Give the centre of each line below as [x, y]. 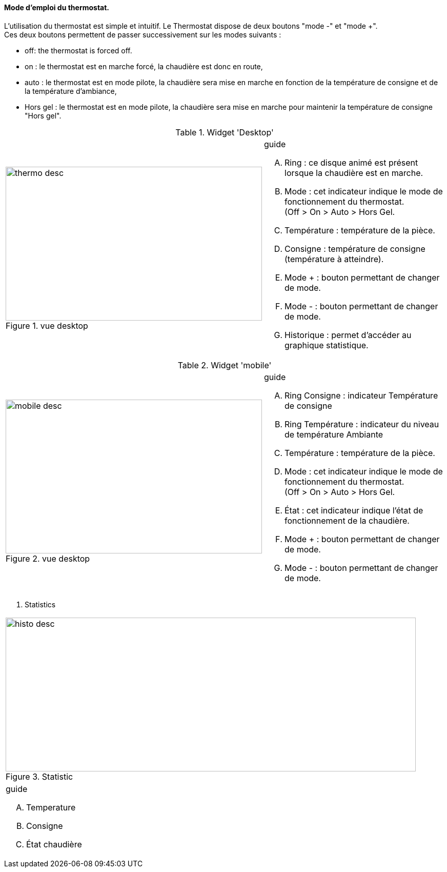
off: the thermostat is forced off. [78, 50]
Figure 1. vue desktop [47, 325]
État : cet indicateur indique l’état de [354, 510]
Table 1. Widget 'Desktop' [225, 132]
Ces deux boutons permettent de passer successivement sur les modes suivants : [143, 34]
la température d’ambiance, [71, 91]
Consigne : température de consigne [355, 249]
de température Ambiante [334, 434]
